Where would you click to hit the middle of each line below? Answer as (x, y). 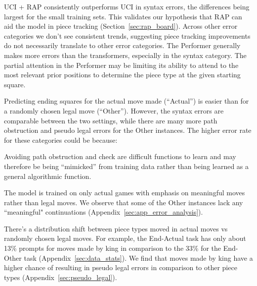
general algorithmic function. (48, 176)
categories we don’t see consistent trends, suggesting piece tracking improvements (127, 35)
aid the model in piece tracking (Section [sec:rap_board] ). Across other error (121, 26)
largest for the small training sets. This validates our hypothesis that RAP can (123, 16)
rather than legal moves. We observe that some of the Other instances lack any (124, 202)
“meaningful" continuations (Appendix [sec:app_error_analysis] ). (104, 212)
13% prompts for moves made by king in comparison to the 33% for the (113, 248)
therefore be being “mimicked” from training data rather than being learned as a (127, 166)
